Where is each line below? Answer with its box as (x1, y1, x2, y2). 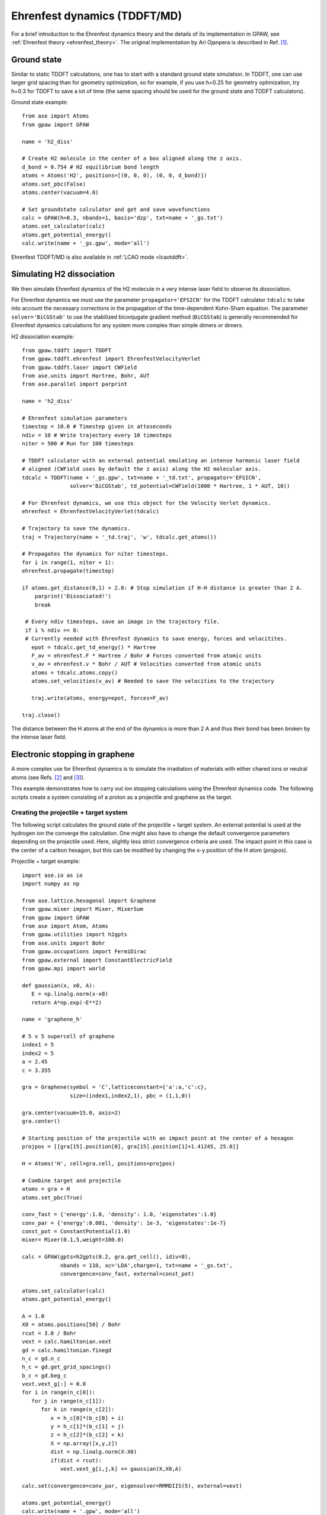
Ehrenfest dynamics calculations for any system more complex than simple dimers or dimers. (11, 322, 243, 329)
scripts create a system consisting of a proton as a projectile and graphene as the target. (11, 793, 233, 801)
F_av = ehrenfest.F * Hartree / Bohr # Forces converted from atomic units (31, 652, 262, 659)
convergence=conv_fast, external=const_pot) (60, 1270, 195, 1277)
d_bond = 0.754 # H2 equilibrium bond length (22, 164, 160, 170)
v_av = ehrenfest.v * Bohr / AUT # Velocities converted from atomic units (31, 661, 262, 668)
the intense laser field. (11, 733, 67, 741)
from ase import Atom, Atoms (22, 923, 108, 930)
